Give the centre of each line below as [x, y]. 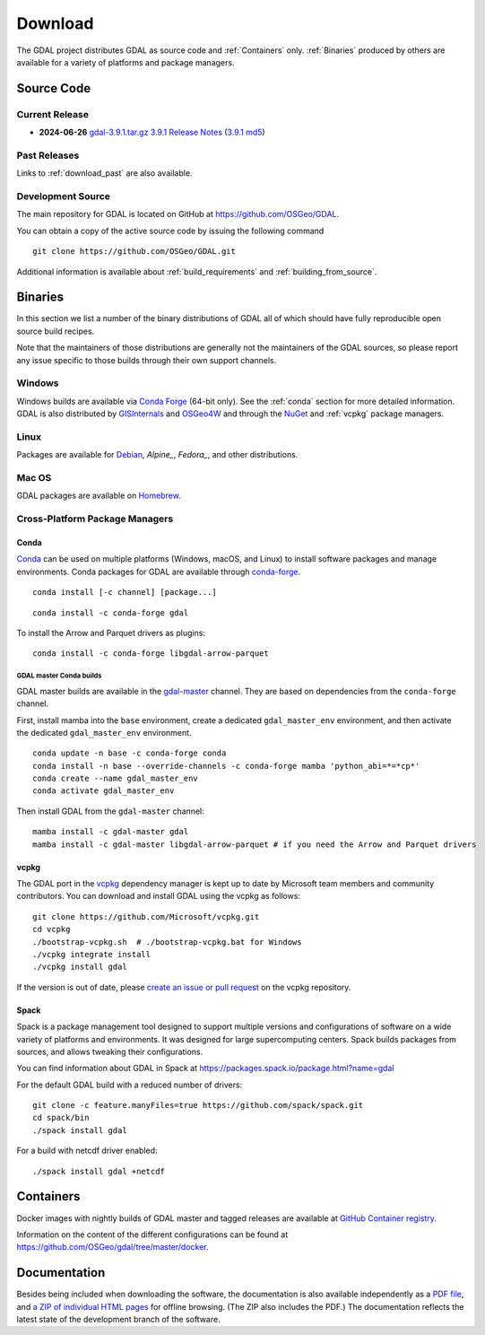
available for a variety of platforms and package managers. [126, 62]
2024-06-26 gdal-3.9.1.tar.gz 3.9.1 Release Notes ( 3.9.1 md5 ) [152, 132]
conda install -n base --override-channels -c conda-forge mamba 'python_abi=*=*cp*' [226, 766]
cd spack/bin [61, 1118]
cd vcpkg [52, 929]
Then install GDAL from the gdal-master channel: [111, 811]
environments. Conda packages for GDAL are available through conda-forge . [159, 572]
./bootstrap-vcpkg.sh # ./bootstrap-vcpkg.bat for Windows [167, 942]
